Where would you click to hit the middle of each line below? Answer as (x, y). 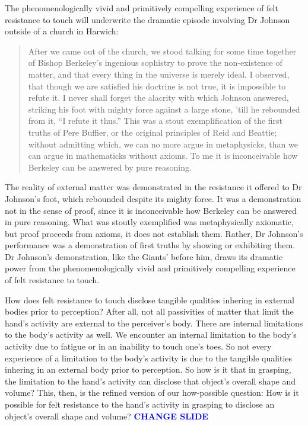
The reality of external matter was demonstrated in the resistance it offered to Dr (153, 187)
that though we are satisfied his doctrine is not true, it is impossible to (157, 86)
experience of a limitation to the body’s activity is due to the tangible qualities (149, 358)
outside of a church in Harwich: (62, 31)
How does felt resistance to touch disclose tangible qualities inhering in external (150, 300)
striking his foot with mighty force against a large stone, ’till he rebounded (164, 109)
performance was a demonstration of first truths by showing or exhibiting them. (150, 245)
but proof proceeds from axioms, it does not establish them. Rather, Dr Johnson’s (154, 233)
